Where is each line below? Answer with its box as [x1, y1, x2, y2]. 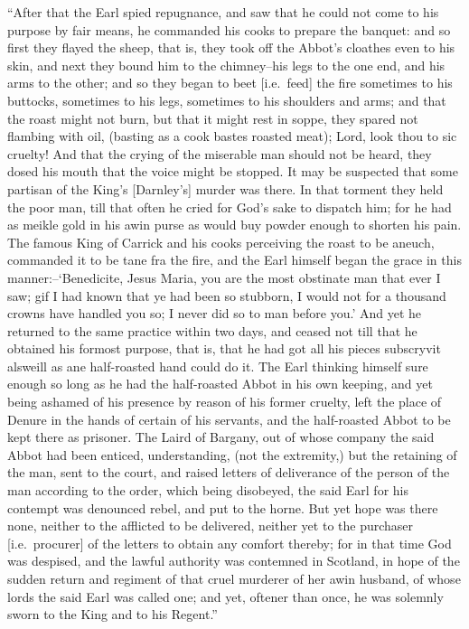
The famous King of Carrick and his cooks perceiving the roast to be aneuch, [7, 232, 435, 251]
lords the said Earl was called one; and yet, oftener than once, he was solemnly [7, 587, 444, 606]
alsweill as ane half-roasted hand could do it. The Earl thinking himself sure [7, 356, 428, 375]
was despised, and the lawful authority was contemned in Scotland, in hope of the [7, 551, 460, 570]
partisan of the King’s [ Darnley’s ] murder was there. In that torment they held [7, 179, 444, 198]
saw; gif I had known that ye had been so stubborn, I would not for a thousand [7, 286, 446, 305]
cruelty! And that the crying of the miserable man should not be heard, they [7, 144, 432, 163]
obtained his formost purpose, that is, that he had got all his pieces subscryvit [7, 339, 441, 358]
